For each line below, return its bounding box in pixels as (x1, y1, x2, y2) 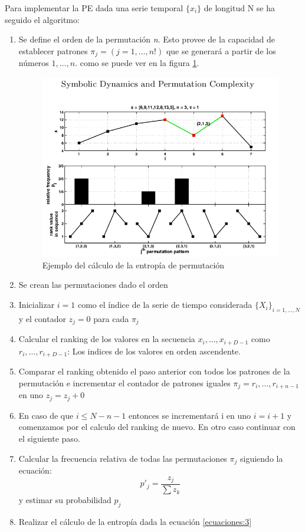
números (18, 57, 49, 69)
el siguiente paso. (18, 432, 80, 444)
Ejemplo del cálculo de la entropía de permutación (42, 258, 225, 271)
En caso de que (18, 409, 74, 421)
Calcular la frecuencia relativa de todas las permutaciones (18, 452, 227, 464)
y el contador (18, 312, 66, 324)
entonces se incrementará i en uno (128, 409, 251, 421)
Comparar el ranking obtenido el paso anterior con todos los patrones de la (18, 365, 290, 377)
